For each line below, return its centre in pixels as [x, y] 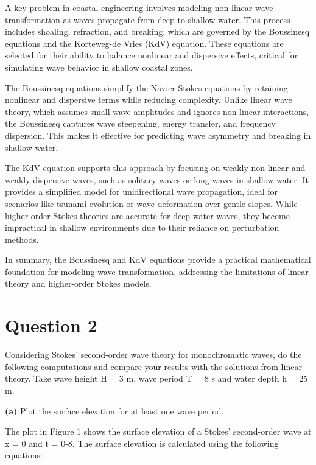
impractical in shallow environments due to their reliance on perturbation [142, 227]
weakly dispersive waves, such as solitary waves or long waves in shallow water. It [157, 179]
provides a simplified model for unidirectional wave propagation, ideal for [142, 191]
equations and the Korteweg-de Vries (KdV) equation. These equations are [144, 43]
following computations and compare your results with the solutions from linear [153, 366]
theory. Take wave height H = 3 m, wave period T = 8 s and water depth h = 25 [156, 378]
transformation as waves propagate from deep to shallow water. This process [148, 19]
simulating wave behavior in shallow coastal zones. [99, 67]
